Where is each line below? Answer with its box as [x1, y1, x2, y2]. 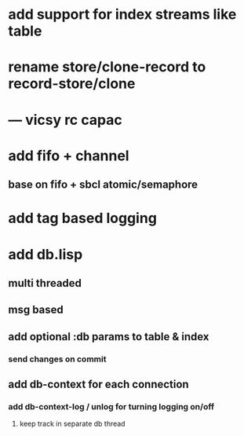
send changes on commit [8, 354, 107, 365]
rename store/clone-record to [8, 58, 206, 76]
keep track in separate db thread [19, 419, 126, 429]
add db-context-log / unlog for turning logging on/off [8, 401, 215, 412]
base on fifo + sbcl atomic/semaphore [8, 178, 198, 192]
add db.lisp [8, 245, 83, 263]
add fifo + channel [8, 147, 129, 164]
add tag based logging [8, 210, 157, 227]
